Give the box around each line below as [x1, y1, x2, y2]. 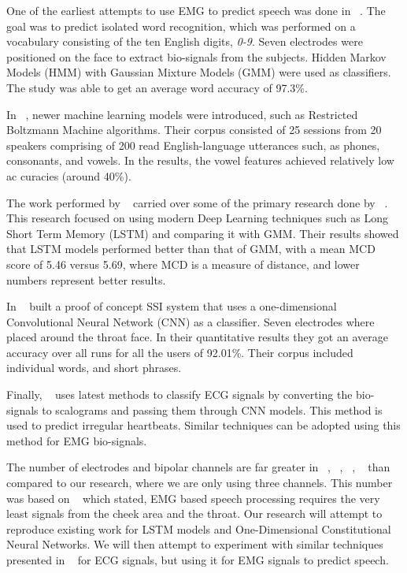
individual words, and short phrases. [6, 359, 182, 376]
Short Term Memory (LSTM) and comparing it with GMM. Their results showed [6, 225, 399, 241]
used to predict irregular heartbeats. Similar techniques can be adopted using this [6, 417, 401, 433]
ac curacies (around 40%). [6, 167, 131, 184]
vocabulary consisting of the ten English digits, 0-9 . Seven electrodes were [6, 33, 363, 50]
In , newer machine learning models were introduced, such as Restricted [6, 106, 358, 122]
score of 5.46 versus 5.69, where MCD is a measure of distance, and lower [6, 255, 360, 272]
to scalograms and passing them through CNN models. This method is [42, 401, 383, 418]
